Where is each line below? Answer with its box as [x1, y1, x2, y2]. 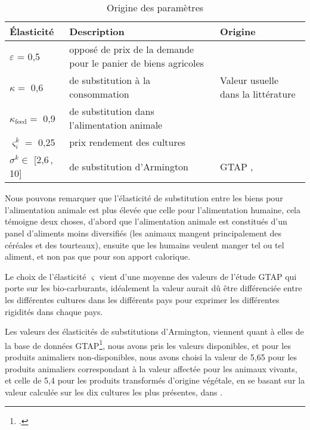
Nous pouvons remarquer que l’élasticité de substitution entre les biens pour [5, 192, 283, 204]
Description [69, 24, 125, 38]
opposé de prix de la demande [69, 42, 194, 56]
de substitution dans [69, 104, 154, 118]
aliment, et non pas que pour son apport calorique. [5, 250, 191, 263]
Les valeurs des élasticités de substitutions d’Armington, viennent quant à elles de [5, 325, 304, 338]
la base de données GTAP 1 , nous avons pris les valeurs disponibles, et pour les [5, 337, 291, 351]
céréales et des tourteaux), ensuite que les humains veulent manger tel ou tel [5, 238, 284, 251]
